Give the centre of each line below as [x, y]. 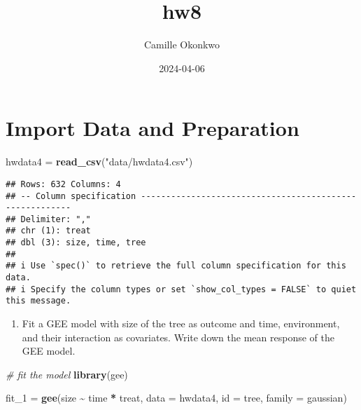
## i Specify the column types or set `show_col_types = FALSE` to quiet [181, 289]
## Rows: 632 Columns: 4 [63, 184]
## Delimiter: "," [48, 219]
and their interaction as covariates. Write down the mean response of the [178, 337]
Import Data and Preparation [153, 128]
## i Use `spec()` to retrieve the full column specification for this [176, 266]
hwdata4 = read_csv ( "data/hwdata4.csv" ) [99, 162]
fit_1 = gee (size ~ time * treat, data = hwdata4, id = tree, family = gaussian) [176, 398]
